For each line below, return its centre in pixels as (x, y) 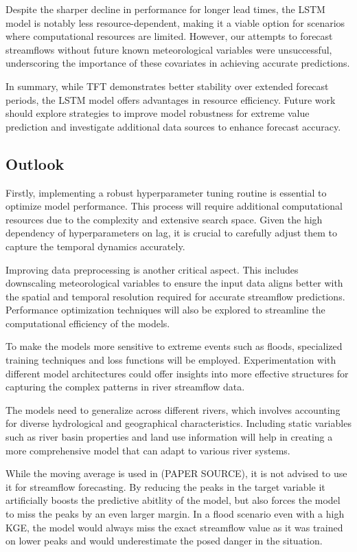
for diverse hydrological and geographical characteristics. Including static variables (178, 423)
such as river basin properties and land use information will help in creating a (169, 437)
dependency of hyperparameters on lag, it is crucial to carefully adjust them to (172, 233)
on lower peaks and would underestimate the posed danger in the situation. (164, 541)
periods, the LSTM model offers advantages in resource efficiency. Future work (171, 99)
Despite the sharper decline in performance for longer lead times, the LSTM (165, 9)
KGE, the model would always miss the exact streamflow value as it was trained (174, 527)
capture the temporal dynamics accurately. (95, 246)
